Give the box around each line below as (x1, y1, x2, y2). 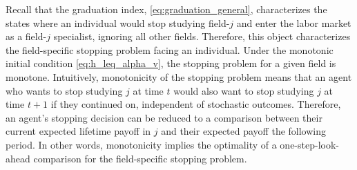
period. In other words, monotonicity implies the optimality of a (6, 137, 277, 151)
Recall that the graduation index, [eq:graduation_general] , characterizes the (6, 2, 327, 16)
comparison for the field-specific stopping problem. (33, 151, 247, 165)
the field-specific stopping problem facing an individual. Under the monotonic (6, 42, 334, 57)
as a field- (6, 29, 47, 44)
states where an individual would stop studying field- (6, 15, 230, 30)
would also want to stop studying (173, 83, 314, 97)
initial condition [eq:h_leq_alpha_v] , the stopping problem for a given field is (6, 56, 336, 70)
